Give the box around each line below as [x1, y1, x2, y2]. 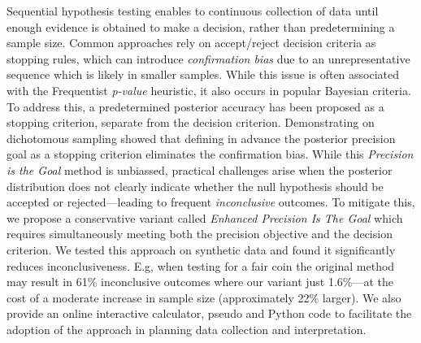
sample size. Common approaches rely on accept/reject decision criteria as [7, 34, 376, 51]
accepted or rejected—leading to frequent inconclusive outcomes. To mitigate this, [7, 193, 415, 211]
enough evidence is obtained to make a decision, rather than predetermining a [7, 18, 395, 35]
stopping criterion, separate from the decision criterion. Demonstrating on [7, 114, 375, 131]
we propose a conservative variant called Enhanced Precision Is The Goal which [7, 209, 403, 226]
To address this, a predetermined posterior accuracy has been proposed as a [7, 98, 384, 115]
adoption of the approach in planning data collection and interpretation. [7, 320, 367, 337]
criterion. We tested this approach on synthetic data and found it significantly [7, 241, 396, 258]
